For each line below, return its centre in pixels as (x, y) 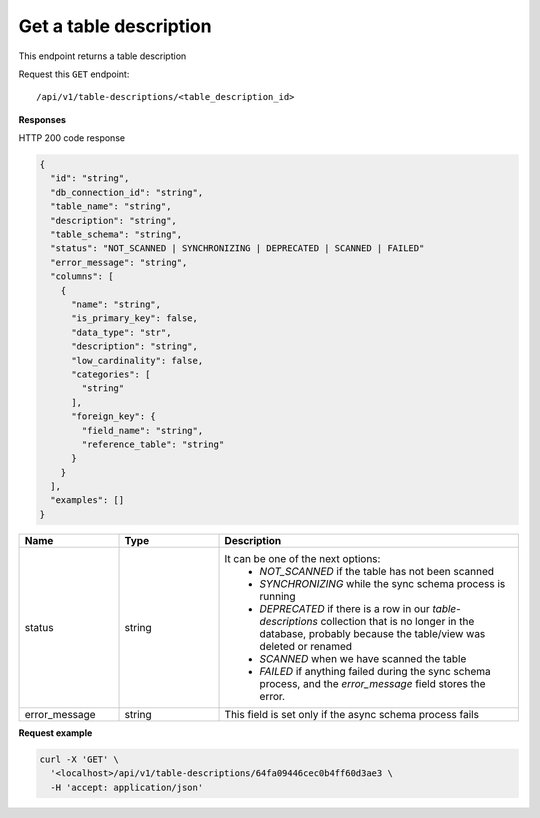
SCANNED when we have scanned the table (363, 658)
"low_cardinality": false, (137, 360)
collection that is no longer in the (397, 621)
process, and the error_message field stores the (372, 683)
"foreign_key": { (114, 416)
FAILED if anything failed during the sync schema (375, 671)
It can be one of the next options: (302, 558)
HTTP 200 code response (71, 138)
